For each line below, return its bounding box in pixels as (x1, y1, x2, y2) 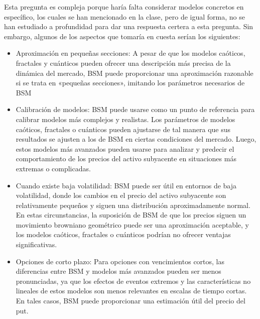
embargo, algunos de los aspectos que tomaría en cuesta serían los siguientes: (4, 31, 240, 41)
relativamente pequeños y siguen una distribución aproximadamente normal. (16, 199, 250, 210)
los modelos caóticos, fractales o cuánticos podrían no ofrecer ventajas (16, 229, 231, 240)
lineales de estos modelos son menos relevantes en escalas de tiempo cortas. (16, 285, 247, 296)
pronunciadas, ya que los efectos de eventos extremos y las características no (16, 275, 251, 286)
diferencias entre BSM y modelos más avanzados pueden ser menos (16, 266, 221, 276)
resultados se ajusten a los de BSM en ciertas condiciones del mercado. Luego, (16, 134, 256, 144)
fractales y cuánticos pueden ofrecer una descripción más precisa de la (16, 57, 231, 68)
